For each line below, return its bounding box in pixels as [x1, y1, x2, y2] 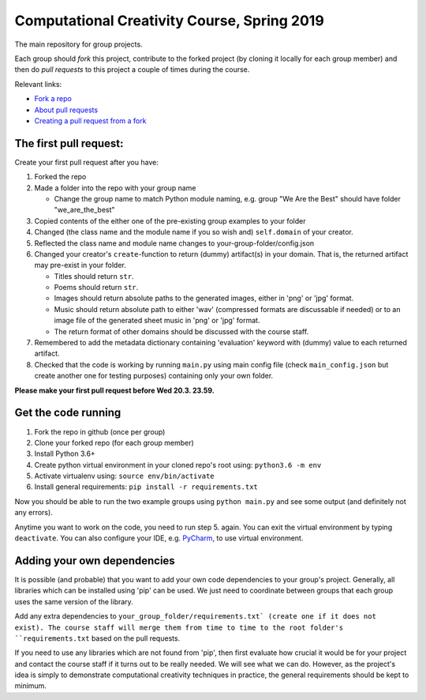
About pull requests [34, 105, 99, 115]
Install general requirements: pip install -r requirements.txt [34, 482, 258, 491]
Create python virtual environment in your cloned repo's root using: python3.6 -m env [34, 460, 322, 469]
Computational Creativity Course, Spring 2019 [14, 12, 325, 29]
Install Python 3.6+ [34, 449, 96, 458]
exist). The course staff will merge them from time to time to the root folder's [14, 623, 343, 632]
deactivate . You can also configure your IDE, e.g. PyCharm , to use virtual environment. [14, 533, 304, 543]
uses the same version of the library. [14, 597, 133, 606]
